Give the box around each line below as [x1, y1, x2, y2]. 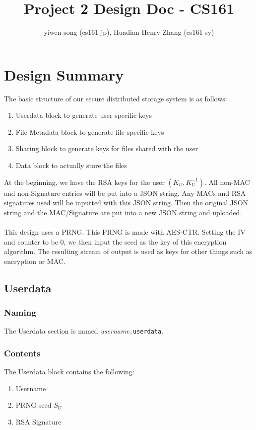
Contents [4, 346, 41, 359]
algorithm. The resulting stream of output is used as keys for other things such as [4, 246, 253, 257]
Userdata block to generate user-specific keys [15, 110, 152, 120]
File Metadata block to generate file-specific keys [15, 126, 164, 137]
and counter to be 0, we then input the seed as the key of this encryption [4, 236, 227, 247]
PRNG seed [15, 400, 52, 410]
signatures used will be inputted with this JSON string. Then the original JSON [4, 197, 249, 208]
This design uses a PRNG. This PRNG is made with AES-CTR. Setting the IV [4, 227, 246, 237]
